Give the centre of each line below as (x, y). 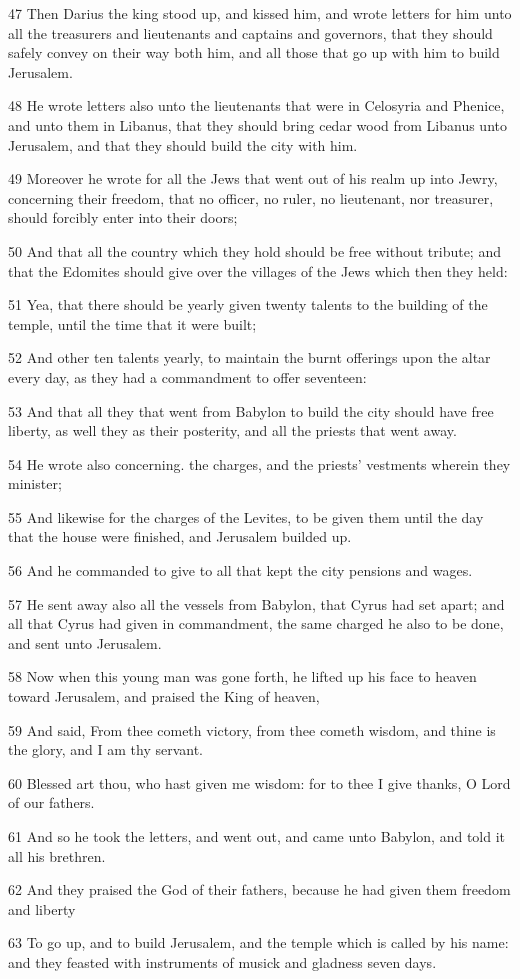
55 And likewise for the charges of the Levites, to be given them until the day (246, 516)
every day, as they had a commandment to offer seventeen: (187, 376)
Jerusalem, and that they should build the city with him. (183, 144)
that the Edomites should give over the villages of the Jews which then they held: (258, 270)
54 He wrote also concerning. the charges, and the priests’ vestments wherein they (259, 463)
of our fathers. (51, 802)
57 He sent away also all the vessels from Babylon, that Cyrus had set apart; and (256, 603)
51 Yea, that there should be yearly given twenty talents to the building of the (248, 304)
